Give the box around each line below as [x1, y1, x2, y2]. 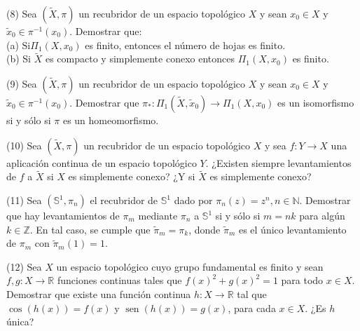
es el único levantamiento [238, 222, 347, 236]
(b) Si [6, 51, 32, 66]
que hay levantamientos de [6, 208, 120, 222]
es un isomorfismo [277, 95, 354, 109]
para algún [299, 208, 345, 222]
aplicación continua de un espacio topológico [6, 155, 197, 170]
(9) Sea [6, 76, 37, 90]
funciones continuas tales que [57, 273, 182, 288]
